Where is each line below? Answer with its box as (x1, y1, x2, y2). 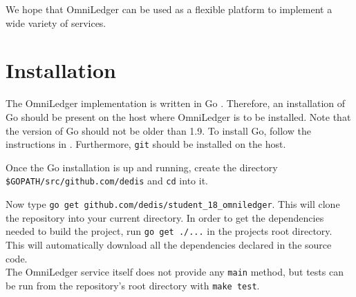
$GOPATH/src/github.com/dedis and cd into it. (6, 173, 208, 188)
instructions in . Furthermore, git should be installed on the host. (6, 137, 286, 151)
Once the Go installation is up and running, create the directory (6, 160, 278, 174)
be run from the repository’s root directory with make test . (6, 278, 260, 292)
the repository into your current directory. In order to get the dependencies (6, 210, 324, 224)
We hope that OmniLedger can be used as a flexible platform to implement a (6, 2, 332, 16)
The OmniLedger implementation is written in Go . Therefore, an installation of (6, 96, 346, 111)
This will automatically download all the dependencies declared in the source (6, 237, 332, 251)
